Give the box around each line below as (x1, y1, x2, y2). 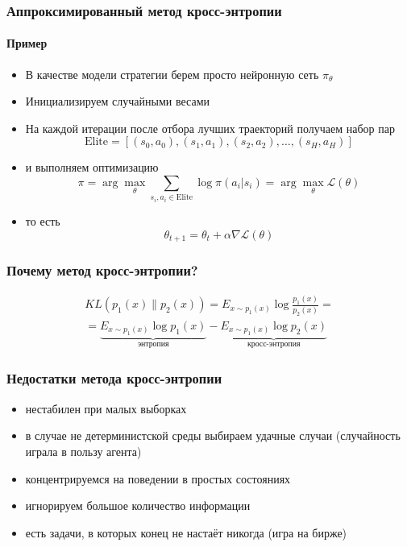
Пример (6, 35, 48, 52)
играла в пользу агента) (25, 442, 142, 459)
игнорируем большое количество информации (25, 497, 251, 514)
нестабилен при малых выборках (25, 400, 187, 416)
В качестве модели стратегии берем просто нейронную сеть (25, 65, 319, 82)
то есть (25, 212, 60, 229)
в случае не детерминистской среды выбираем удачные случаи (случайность (25, 427, 401, 444)
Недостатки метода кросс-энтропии (6, 368, 222, 388)
